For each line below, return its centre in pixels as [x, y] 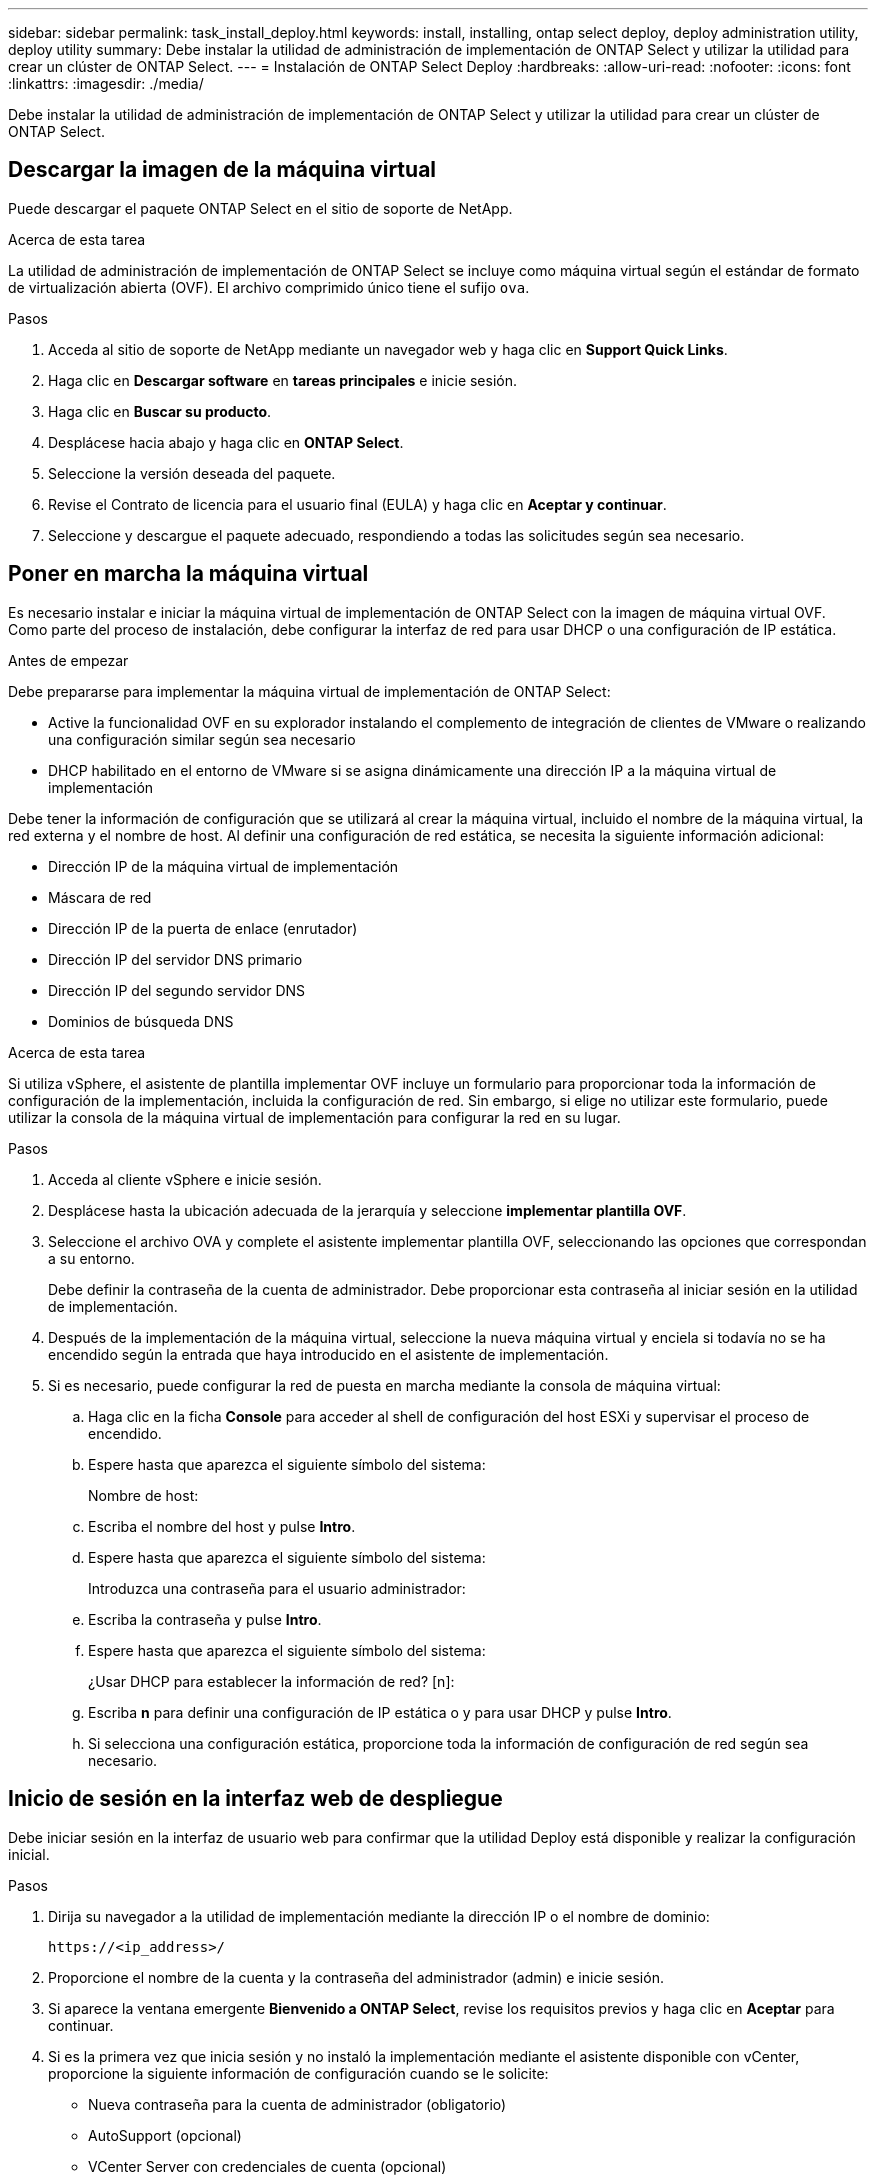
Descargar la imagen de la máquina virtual [222, 170]
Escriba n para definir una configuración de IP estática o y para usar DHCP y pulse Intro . [380, 1712]
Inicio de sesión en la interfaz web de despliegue [255, 1799]
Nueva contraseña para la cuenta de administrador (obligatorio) [297, 2104]
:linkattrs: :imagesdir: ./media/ [106, 83]
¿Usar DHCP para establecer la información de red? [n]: [271, 1681]
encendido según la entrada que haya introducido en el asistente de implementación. [328, 1354]
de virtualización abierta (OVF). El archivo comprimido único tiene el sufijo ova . [269, 287]
